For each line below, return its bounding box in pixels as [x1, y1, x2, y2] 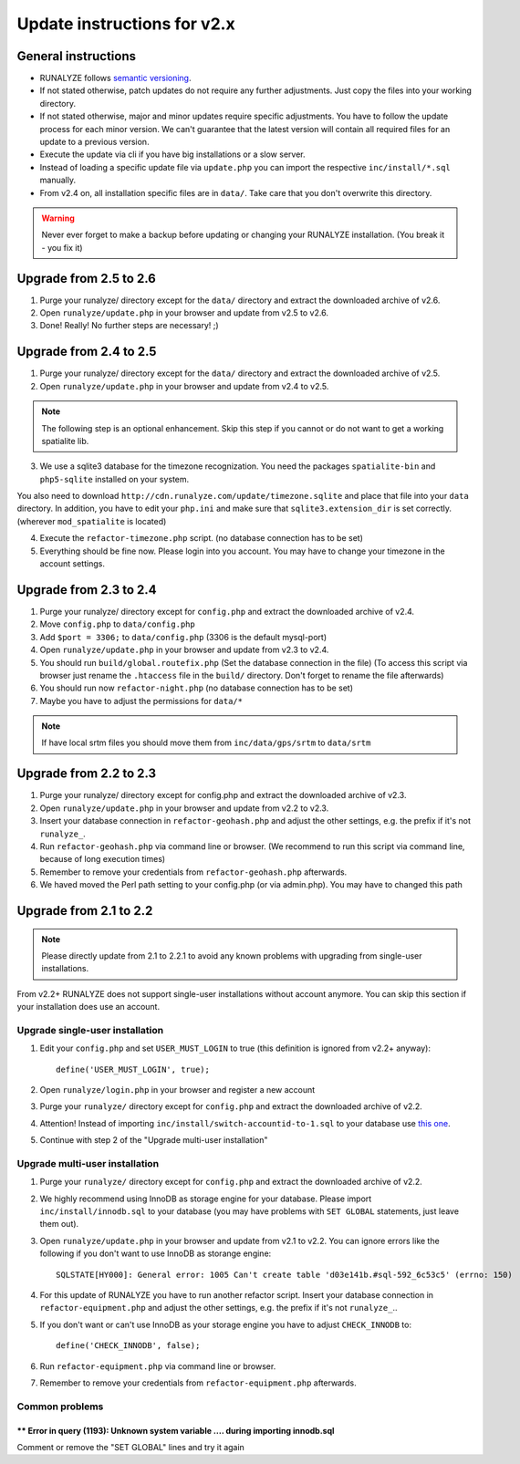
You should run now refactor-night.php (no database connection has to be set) [39, 682, 354, 693]
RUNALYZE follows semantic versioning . [39, 73, 192, 84]
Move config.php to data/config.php [39, 618, 195, 629]
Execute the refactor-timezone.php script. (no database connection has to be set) [39, 533, 364, 544]
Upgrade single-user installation [16, 1023, 164, 1036]
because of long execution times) [39, 854, 166, 865]
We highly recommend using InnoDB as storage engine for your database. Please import [39, 1193, 372, 1204]
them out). [39, 1219, 79, 1230]
